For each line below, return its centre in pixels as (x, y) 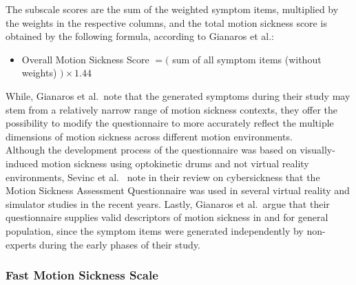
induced (22, 163)
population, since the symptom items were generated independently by (155, 230)
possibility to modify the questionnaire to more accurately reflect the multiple (170, 123)
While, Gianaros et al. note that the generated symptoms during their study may (178, 95)
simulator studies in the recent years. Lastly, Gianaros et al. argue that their (168, 203)
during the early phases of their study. (120, 244)
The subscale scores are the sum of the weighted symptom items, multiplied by (172, 9)
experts (21, 244)
